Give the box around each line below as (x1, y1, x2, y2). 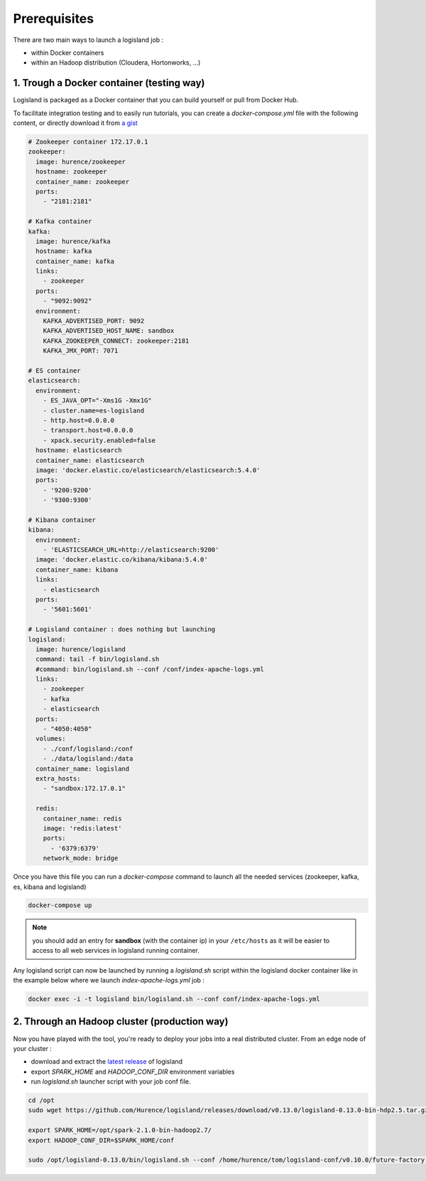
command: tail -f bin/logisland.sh (35, 655, 160, 663)
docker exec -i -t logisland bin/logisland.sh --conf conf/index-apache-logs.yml (28, 995, 321, 1003)
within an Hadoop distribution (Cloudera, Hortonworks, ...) (31, 58, 201, 67)
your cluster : (13, 1044, 53, 1052)
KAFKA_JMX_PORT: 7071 (43, 347, 119, 355)
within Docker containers (31, 48, 104, 57)
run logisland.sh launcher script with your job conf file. (31, 1077, 191, 1086)
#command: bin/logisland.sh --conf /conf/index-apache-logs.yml (35, 665, 264, 673)
